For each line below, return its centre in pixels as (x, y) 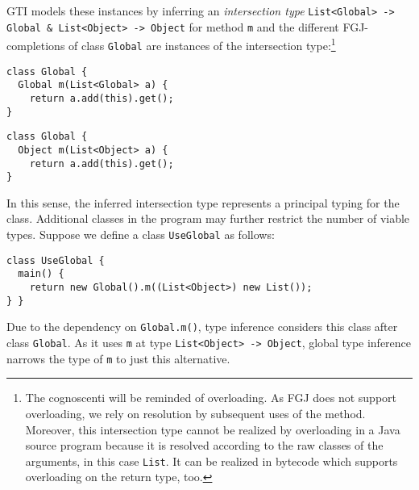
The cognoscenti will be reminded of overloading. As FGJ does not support (211, 398)
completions (36, 45)
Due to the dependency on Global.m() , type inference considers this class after (202, 327)
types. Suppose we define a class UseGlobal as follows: (141, 235)
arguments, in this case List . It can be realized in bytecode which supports (212, 461)
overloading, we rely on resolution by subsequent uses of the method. (195, 413)
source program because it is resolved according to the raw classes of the (204, 445)
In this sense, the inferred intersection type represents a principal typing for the (203, 202)
